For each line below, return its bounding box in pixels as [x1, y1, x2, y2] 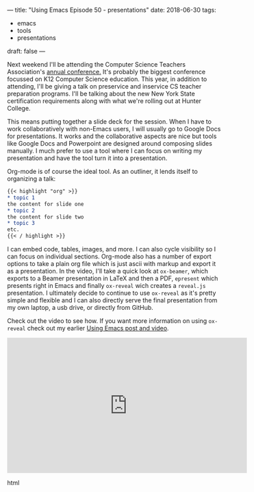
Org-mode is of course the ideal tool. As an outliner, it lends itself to [7, 168, 199, 175]
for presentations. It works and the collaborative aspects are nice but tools [7, 132, 217, 140]
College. [7, 104, 31, 112]
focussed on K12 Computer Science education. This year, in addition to [7, 75, 207, 83]
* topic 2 [7, 207, 36, 214]
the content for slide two [7, 213, 84, 221]
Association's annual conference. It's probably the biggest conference [7, 68, 206, 76]
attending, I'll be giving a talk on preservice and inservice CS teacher [7, 82, 202, 90]
